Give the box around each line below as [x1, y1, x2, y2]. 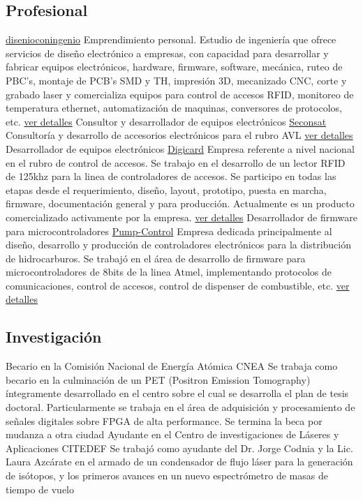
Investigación [6, 326, 102, 347]
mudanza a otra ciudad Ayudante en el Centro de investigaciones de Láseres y [6, 427, 339, 442]
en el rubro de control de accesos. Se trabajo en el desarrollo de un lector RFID [6, 155, 346, 170]
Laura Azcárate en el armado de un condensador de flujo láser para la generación [6, 454, 353, 469]
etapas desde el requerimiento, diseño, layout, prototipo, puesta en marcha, [6, 182, 327, 197]
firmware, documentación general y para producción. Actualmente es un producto [6, 196, 355, 211]
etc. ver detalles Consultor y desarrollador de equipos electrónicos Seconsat [6, 114, 327, 128]
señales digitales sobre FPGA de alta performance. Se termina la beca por [6, 413, 323, 428]
